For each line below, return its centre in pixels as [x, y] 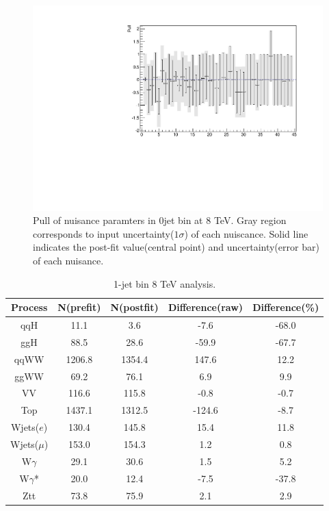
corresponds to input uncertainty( [104, 233]
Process [29, 307]
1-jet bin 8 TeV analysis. [165, 283]
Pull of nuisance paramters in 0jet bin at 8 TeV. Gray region [160, 220]
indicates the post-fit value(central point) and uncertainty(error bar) [176, 247]
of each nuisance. [68, 261]
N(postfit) [134, 307]
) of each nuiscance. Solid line [246, 233]
